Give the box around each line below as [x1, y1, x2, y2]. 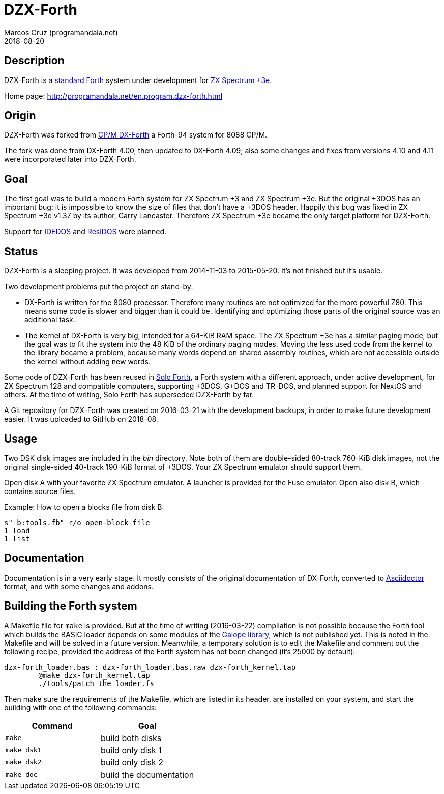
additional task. [24, 315, 75, 324]
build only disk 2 [101, 757, 164, 768]
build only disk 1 [101, 745, 162, 755]
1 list [4, 534, 30, 543]
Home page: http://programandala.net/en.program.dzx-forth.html [4, 91, 223, 100]
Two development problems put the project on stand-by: [4, 282, 193, 291]
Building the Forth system [4, 599, 137, 613]
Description [4, 54, 65, 67]
